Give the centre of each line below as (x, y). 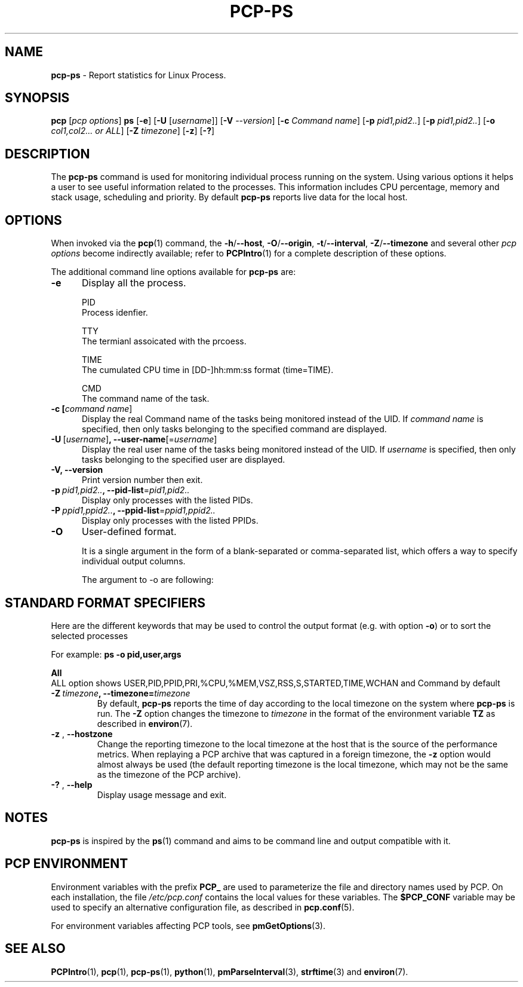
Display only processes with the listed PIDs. (167, 500)
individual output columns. (134, 561)
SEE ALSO (35, 949)
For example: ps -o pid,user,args (116, 654)
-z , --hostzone (82, 734)
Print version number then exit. (142, 480)
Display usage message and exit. (162, 795)
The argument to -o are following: (148, 580)
